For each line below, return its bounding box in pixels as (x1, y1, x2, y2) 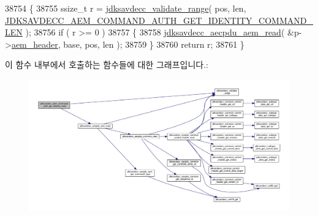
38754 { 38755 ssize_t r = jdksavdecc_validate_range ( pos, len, (5, 2, 246, 14)
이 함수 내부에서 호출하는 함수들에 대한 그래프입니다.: (5, 58, 208, 71)
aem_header (11, 37, 58, 50)
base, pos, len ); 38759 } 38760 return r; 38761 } (63, 37, 244, 50)
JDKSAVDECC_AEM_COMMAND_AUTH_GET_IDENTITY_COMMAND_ (5, 13, 313, 26)
